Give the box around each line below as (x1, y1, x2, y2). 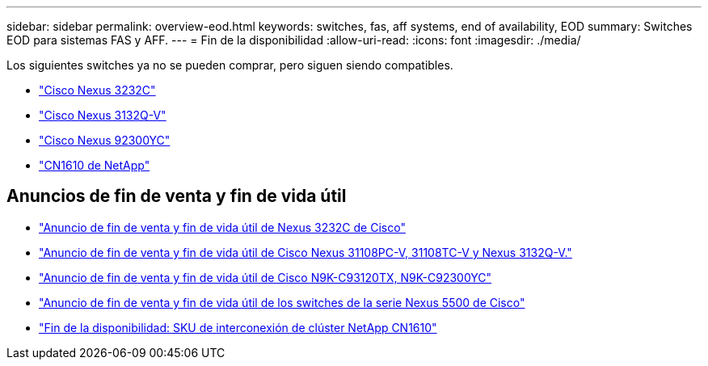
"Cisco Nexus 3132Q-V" (39, 108, 166, 122)
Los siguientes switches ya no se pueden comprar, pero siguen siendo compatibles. (6, 58, 453, 72)
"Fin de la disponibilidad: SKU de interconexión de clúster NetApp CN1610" (39, 320, 437, 334)
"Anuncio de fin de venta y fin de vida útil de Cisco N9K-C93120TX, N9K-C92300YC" (39, 270, 492, 284)
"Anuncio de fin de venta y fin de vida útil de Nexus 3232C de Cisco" (39, 220, 406, 234)
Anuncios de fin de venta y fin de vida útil (6, 186, 347, 207)
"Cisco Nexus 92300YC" (39, 133, 171, 147)
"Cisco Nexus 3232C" (39, 83, 156, 97)
